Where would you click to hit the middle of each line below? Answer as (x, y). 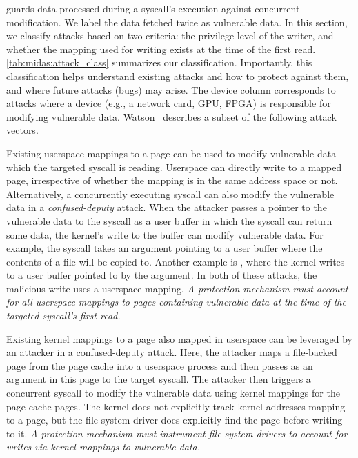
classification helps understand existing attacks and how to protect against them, (178, 76)
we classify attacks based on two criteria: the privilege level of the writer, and (170, 36)
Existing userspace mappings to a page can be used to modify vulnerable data (171, 153)
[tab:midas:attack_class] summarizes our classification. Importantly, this (159, 62)
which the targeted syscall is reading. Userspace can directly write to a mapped (174, 167)
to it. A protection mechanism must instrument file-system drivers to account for (177, 433)
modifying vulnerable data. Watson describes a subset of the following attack (171, 116)
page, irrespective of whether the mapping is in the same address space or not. (172, 180)
